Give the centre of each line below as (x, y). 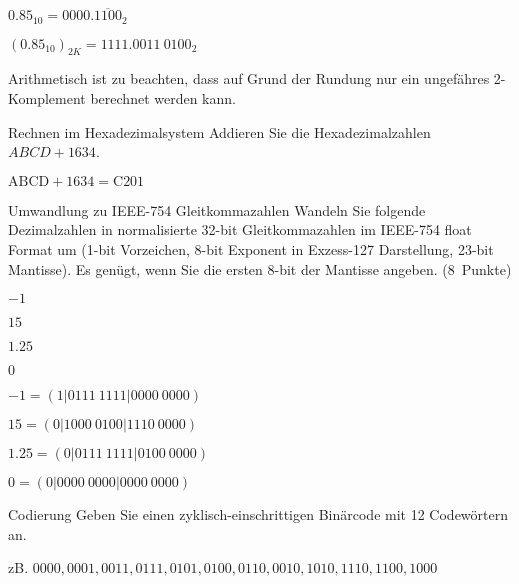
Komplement (47, 98)
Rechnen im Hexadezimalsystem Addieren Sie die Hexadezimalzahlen (219, 131)
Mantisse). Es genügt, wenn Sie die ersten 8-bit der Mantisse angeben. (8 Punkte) (260, 268)
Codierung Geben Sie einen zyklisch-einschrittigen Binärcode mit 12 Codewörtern (258, 514)
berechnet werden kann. (163, 98)
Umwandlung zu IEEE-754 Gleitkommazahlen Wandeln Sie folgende (217, 209)
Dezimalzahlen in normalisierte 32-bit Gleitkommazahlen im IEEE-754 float (240, 229)
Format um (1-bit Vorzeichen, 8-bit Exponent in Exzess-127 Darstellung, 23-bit (251, 249)
